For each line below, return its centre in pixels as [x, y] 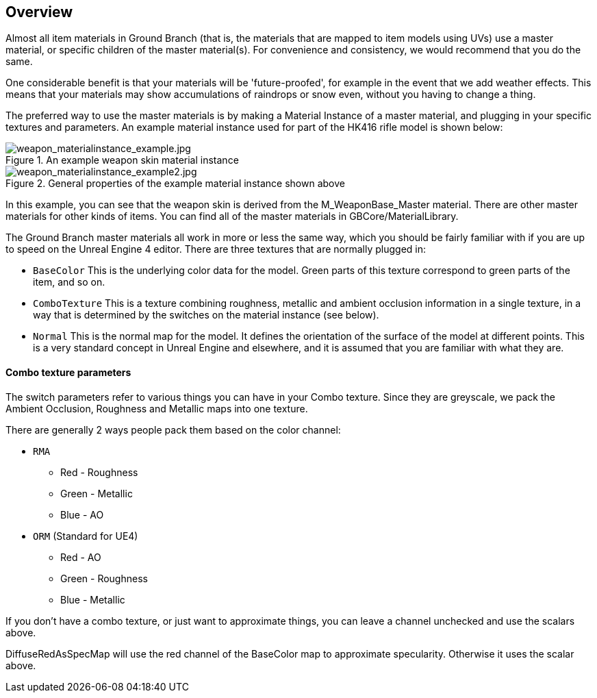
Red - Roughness [99, 472]
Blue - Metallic [93, 599]
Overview [39, 12]
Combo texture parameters [68, 373]
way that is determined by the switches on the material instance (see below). [206, 315]
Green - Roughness [104, 578]
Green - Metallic [97, 493]
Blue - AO [82, 514]
